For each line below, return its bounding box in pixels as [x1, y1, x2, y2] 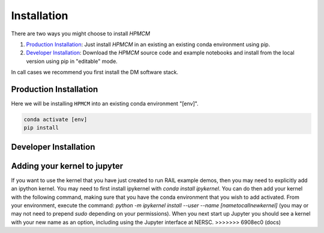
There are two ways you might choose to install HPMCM [11, 30, 150, 37]
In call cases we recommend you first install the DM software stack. [11, 69, 179, 76]
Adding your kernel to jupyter [11, 161, 124, 171]
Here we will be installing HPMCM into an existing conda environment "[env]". [11, 100, 199, 107]
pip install [23, 125, 59, 131]
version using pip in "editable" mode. [26, 58, 118, 65]
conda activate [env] [23, 116, 88, 123]
